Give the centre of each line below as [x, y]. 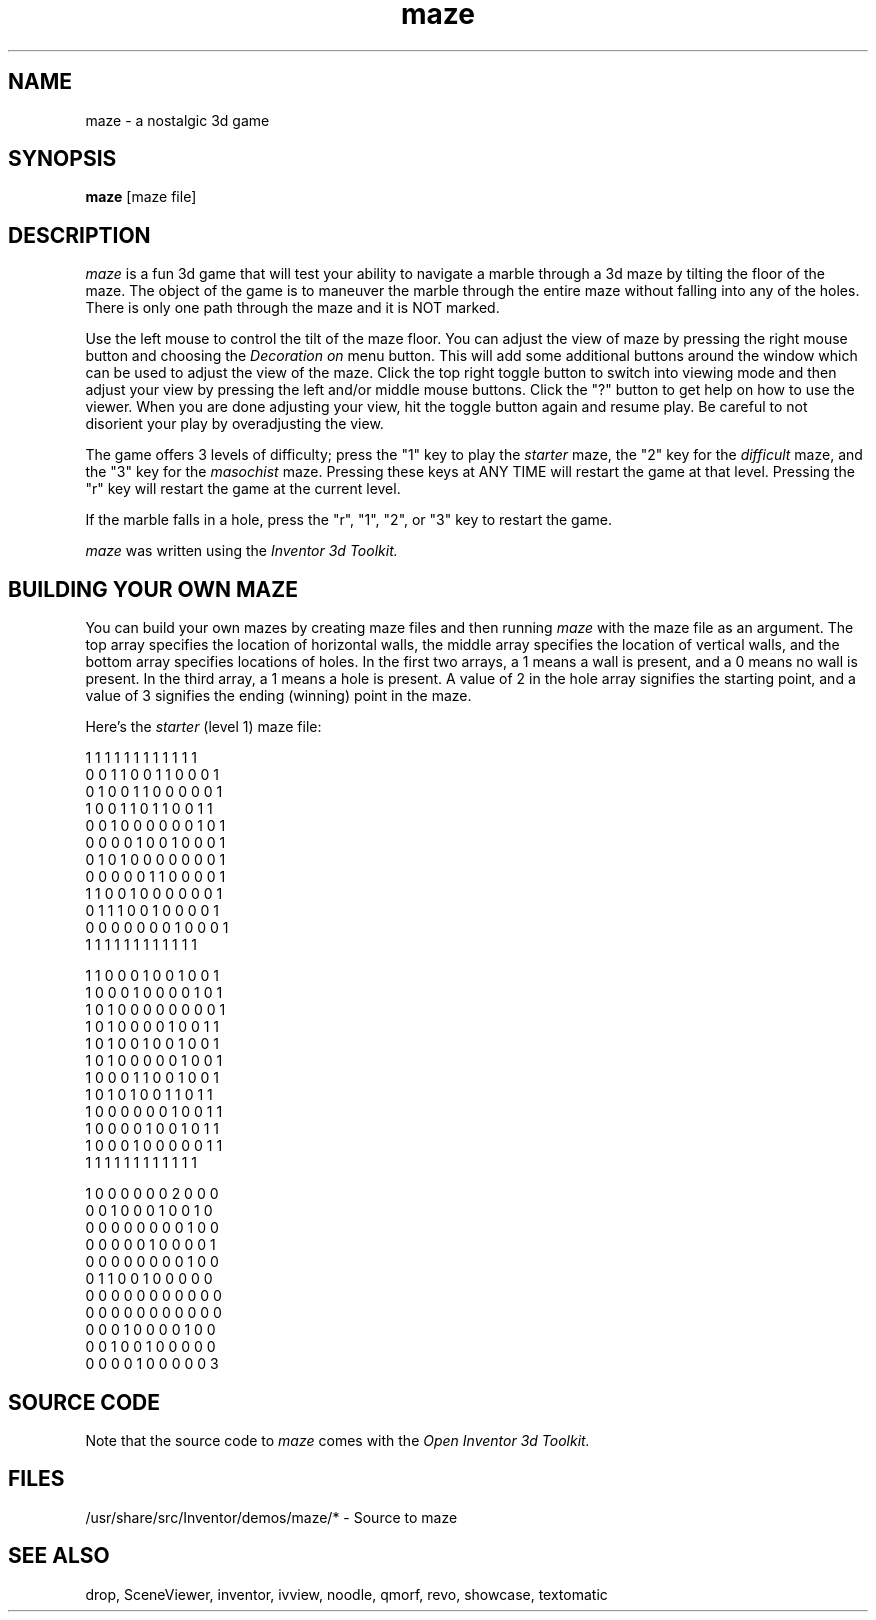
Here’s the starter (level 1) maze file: [203, 727]
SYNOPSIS [62, 159]
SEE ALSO [59, 1556]
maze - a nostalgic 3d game [177, 120]
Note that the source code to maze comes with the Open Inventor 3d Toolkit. [337, 1440]
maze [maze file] [141, 197]
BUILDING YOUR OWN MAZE [153, 589]
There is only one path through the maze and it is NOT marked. [292, 308]
